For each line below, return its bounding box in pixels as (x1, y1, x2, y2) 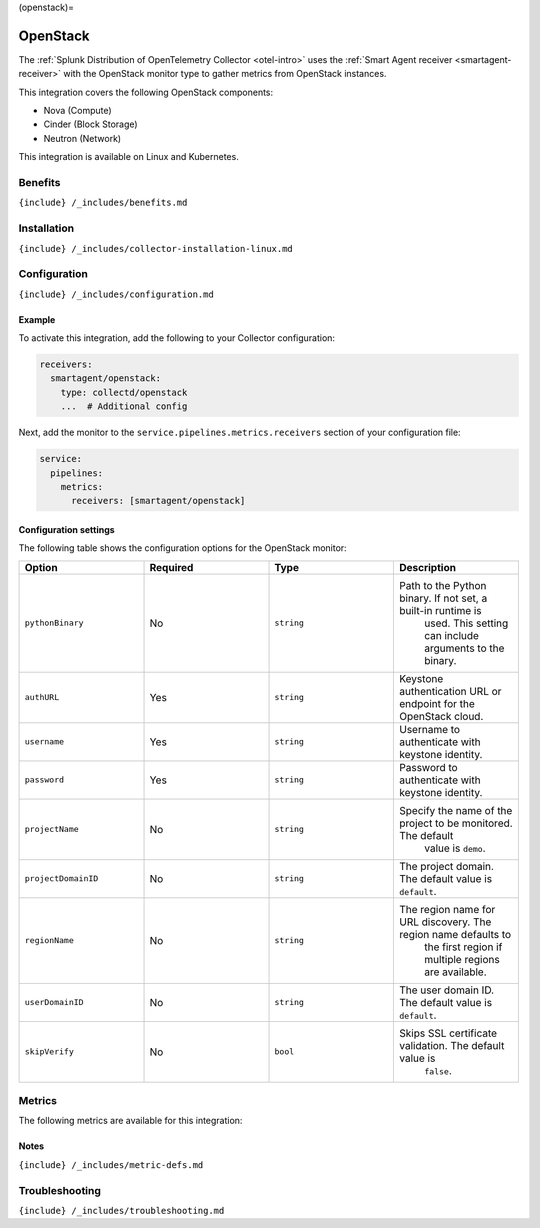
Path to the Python (398, 578, 487, 592)
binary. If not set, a (398, 591, 488, 605)
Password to (398, 760, 459, 774)
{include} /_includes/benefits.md (18, 197, 188, 209)
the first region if (423, 940, 503, 954)
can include (423, 628, 480, 642)
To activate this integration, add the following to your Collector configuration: (18, 332, 335, 344)
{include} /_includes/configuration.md (18, 288, 214, 300)
